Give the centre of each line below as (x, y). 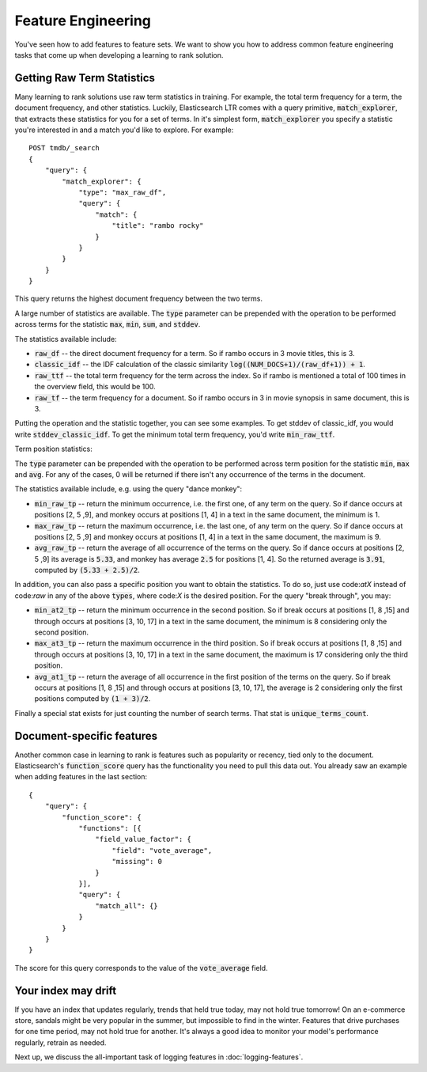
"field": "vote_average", (162, 850)
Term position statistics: (53, 449)
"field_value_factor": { (143, 839)
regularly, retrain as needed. (60, 1042)
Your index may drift (66, 990)
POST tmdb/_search (64, 148)
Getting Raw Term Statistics (85, 78)
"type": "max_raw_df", (123, 192)
